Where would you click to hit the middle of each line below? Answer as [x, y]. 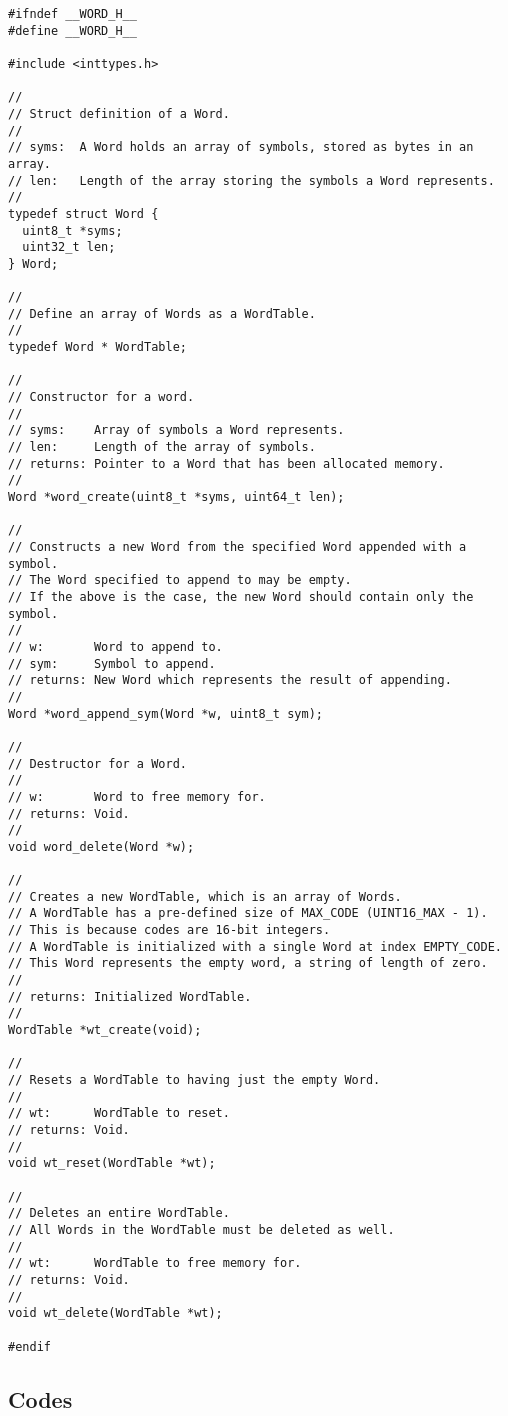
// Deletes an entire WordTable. [119, 1213]
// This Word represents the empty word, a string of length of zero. [248, 963]
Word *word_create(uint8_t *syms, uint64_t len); [176, 497]
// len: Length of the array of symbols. [162, 447]
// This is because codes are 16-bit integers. [169, 930]
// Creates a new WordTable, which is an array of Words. [205, 896]
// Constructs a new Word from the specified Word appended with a [237, 547]
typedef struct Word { [83, 213]
